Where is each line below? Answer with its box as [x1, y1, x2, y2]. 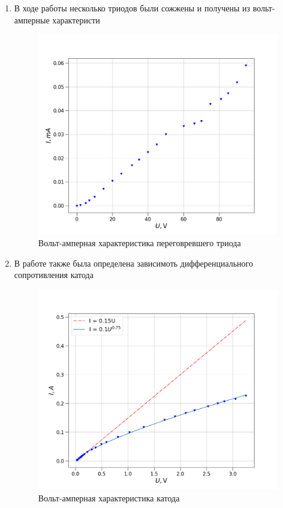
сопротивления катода [14, 268, 94, 281]
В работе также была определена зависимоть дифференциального [14, 256, 253, 269]
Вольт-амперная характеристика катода [38, 491, 180, 504]
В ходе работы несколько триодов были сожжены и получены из [14, 2, 251, 14]
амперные [14, 13, 50, 26]
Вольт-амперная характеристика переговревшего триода [38, 237, 241, 249]
